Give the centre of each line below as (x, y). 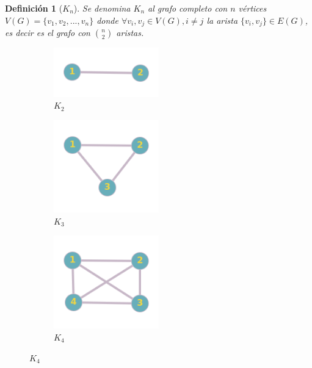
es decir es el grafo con (48, 33)
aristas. (130, 33)
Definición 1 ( (34, 8)
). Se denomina (102, 8)
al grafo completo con (188, 8)
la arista (222, 20)
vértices (252, 8)
